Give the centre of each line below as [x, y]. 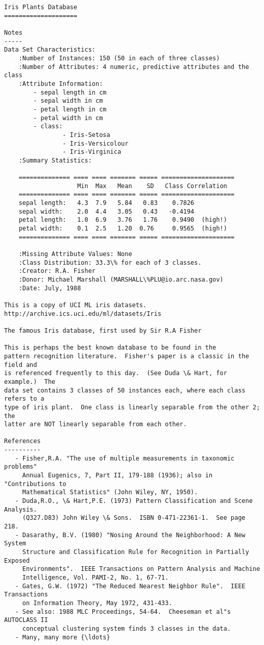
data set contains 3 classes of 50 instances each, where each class [125, 390]
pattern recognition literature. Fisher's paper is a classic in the [127, 356]
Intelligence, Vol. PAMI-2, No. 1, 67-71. [95, 577]
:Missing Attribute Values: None [75, 254]
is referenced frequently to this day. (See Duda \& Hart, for [116, 373]
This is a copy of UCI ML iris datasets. [76, 305]
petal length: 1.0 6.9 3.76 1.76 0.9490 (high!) [123, 220]
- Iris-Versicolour [95, 143]
